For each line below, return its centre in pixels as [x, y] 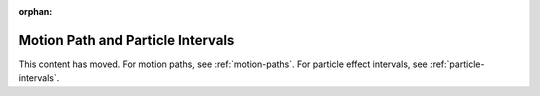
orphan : [35, 11]
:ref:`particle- [457, 64]
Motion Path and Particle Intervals [126, 40]
